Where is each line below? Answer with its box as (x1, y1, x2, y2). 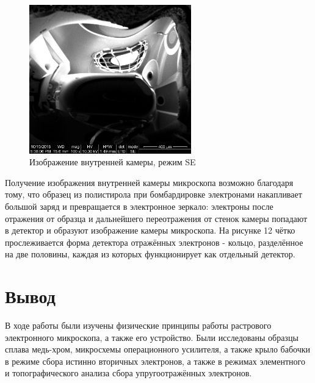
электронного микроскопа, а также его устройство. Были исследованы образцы (5, 331, 299, 343)
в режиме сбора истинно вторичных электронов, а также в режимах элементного (5, 354, 305, 367)
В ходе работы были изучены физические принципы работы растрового (5, 319, 272, 332)
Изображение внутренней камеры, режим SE (29, 156, 196, 168)
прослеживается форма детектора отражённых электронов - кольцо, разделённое (5, 235, 303, 248)
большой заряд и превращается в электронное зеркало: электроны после (5, 200, 273, 212)
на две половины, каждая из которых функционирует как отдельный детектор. (5, 248, 295, 260)
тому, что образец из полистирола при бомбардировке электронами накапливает (5, 188, 302, 201)
